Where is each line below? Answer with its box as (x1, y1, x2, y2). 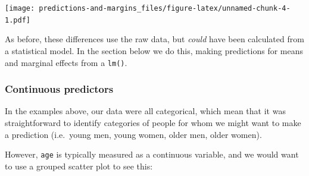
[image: (5, 4, 35, 12)
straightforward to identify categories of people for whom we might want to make (5, 116, 301, 128)
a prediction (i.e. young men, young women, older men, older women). (5, 128, 262, 140)
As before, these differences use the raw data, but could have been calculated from (5, 33, 304, 45)
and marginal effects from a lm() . (5, 56, 127, 68)
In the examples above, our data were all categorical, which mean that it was (5, 105, 286, 117)
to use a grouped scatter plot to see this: (5, 159, 153, 172)
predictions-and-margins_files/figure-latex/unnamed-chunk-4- (39, 4, 291, 12)
